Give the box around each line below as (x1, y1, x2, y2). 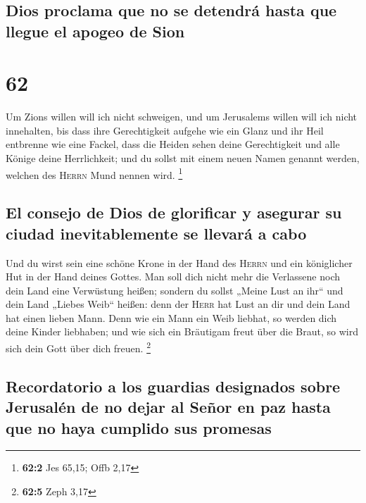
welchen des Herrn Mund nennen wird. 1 (6, 165, 183, 182)
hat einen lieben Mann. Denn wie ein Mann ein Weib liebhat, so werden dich (6, 310, 337, 325)
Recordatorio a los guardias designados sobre (6, 375, 341, 397)
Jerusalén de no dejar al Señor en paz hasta (6, 396, 331, 418)
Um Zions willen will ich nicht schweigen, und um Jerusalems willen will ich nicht (6, 109, 358, 124)
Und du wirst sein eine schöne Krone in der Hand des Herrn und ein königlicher (6, 255, 353, 270)
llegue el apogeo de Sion (6, 20, 185, 42)
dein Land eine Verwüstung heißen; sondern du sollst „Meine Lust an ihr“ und (6, 282, 343, 297)
